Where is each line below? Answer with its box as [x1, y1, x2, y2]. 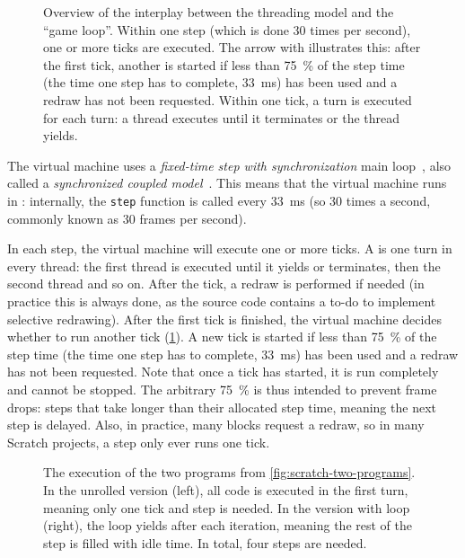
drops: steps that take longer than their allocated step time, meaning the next [7, 397, 436, 416]
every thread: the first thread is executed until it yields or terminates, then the [7, 256, 441, 275]
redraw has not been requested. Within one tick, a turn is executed [43, 90, 412, 109]
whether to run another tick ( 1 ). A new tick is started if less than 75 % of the [7, 327, 437, 346]
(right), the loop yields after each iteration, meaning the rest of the [43, 516, 412, 535]
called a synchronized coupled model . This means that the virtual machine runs [7, 173, 447, 192]
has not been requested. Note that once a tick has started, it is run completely [7, 362, 439, 381]
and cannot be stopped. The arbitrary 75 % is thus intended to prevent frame [7, 379, 437, 398]
